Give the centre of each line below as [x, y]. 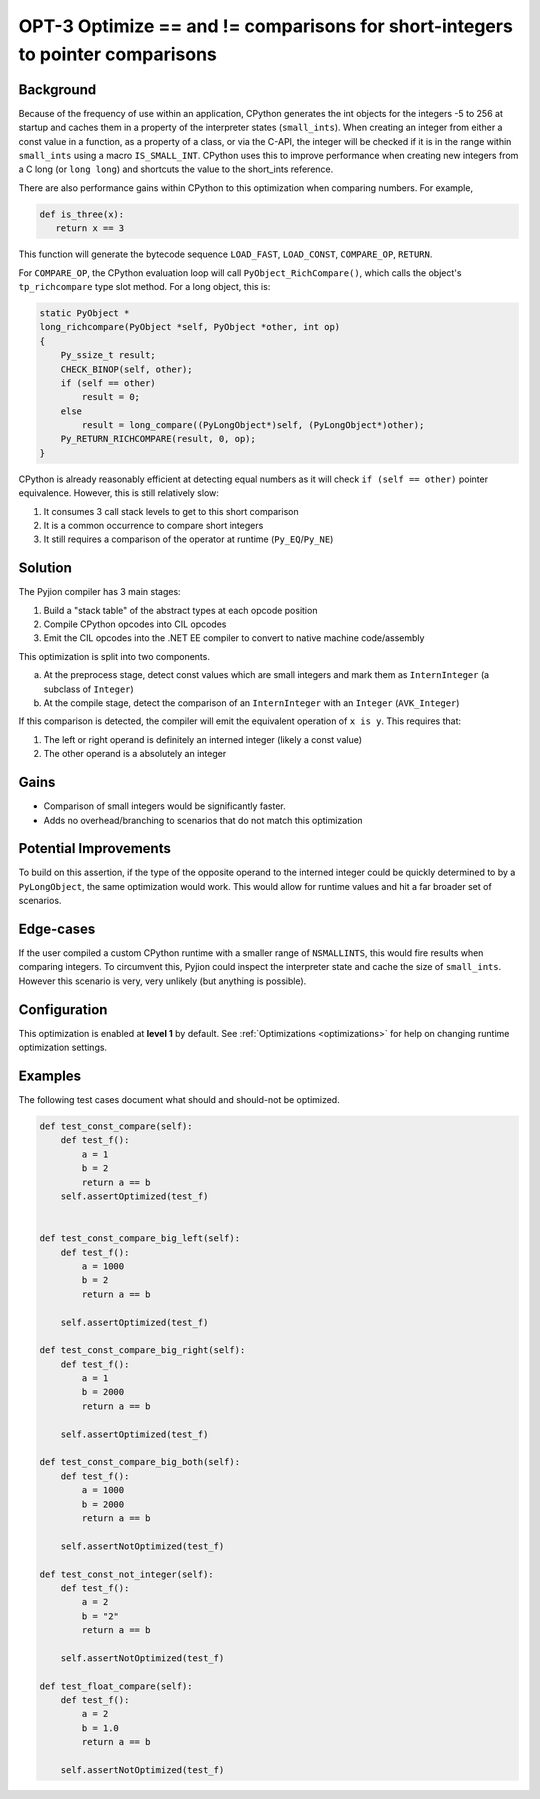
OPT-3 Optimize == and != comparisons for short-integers [266, 26]
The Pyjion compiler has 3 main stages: [99, 592]
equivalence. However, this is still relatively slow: [119, 493]
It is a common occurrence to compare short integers [153, 525]
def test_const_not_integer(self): [126, 1574]
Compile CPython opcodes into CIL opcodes [135, 624]
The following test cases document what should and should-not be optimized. [179, 1100]
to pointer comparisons [117, 54]
